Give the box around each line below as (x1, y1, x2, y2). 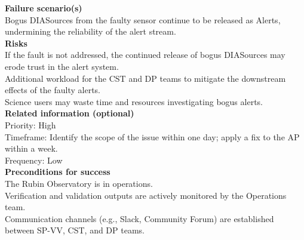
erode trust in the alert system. (5, 60, 119, 72)
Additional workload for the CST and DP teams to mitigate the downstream (5, 72, 286, 84)
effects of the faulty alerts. (5, 84, 101, 96)
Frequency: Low (5, 153, 63, 166)
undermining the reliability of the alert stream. (5, 25, 176, 38)
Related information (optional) (5, 107, 134, 119)
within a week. (5, 142, 58, 155)
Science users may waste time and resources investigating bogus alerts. (5, 95, 263, 107)
